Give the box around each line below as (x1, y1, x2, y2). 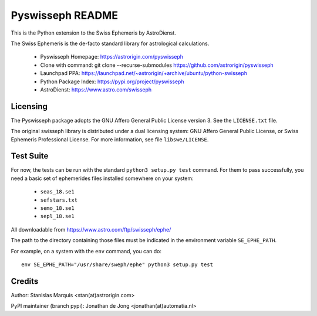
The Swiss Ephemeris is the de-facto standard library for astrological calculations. (11, 40, 210, 47)
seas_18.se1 (40, 188, 75, 195)
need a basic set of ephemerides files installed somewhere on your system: (11, 175, 194, 182)
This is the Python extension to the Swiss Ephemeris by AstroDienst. (11, 29, 176, 36)
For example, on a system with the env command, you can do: (11, 247, 161, 254)
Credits (11, 276, 39, 286)
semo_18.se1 (40, 205, 75, 212)
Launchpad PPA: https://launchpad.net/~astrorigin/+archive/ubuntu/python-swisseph (40, 70, 248, 77)
